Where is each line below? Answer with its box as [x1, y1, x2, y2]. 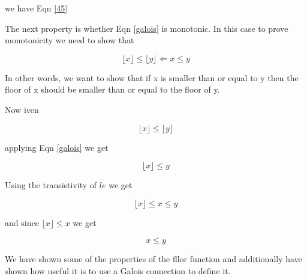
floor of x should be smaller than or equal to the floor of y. [5, 83, 220, 96]
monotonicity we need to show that [5, 34, 134, 46]
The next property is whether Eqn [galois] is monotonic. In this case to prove [5, 22, 288, 34]
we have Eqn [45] [5, 2, 68, 14]
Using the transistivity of [5, 179, 97, 191]
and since [5, 216, 39, 228]
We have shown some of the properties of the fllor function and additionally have [5, 253, 302, 265]
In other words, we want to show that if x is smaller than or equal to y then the [5, 71, 299, 84]
